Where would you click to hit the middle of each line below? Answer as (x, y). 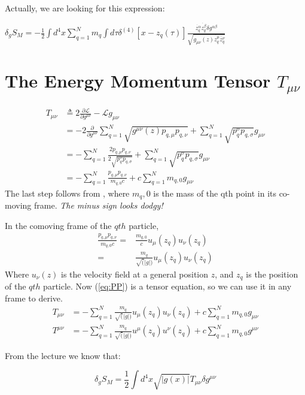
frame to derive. (34, 298)
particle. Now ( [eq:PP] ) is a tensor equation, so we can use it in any (167, 286)
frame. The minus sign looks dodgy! (98, 205)
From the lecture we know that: (63, 355)
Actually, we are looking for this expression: (85, 8)
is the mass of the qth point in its (215, 193)
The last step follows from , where (67, 193)
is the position (272, 274)
